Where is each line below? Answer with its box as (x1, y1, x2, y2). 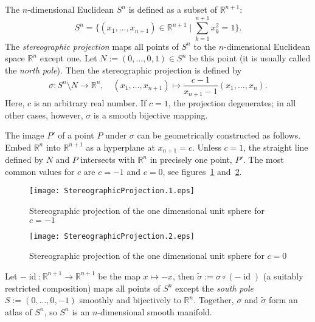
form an (268, 293, 298, 306)
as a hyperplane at (86, 140, 155, 153)
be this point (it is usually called (189, 52, 311, 64)
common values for (5, 165, 75, 177)
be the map (98, 269, 140, 282)
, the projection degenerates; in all (168, 97, 296, 109)
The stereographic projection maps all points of (5, 39, 179, 52)
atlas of (5, 305, 32, 318)
